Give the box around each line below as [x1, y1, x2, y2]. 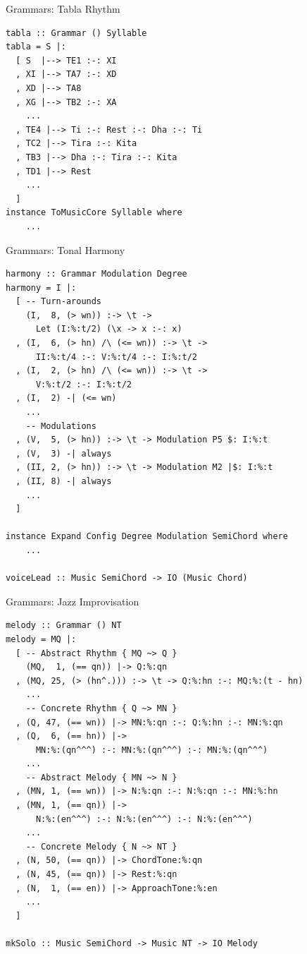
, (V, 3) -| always [15, 448, 112, 459]
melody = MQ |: [6, 634, 77, 644]
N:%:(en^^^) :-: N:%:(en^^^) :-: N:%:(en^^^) [35, 814, 253, 824]
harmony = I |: [6, 282, 77, 293]
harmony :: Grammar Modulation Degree [6, 269, 187, 279]
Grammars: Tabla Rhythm [6, 1, 120, 16]
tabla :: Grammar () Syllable [6, 28, 147, 38]
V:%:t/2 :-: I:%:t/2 [35, 379, 132, 390]
